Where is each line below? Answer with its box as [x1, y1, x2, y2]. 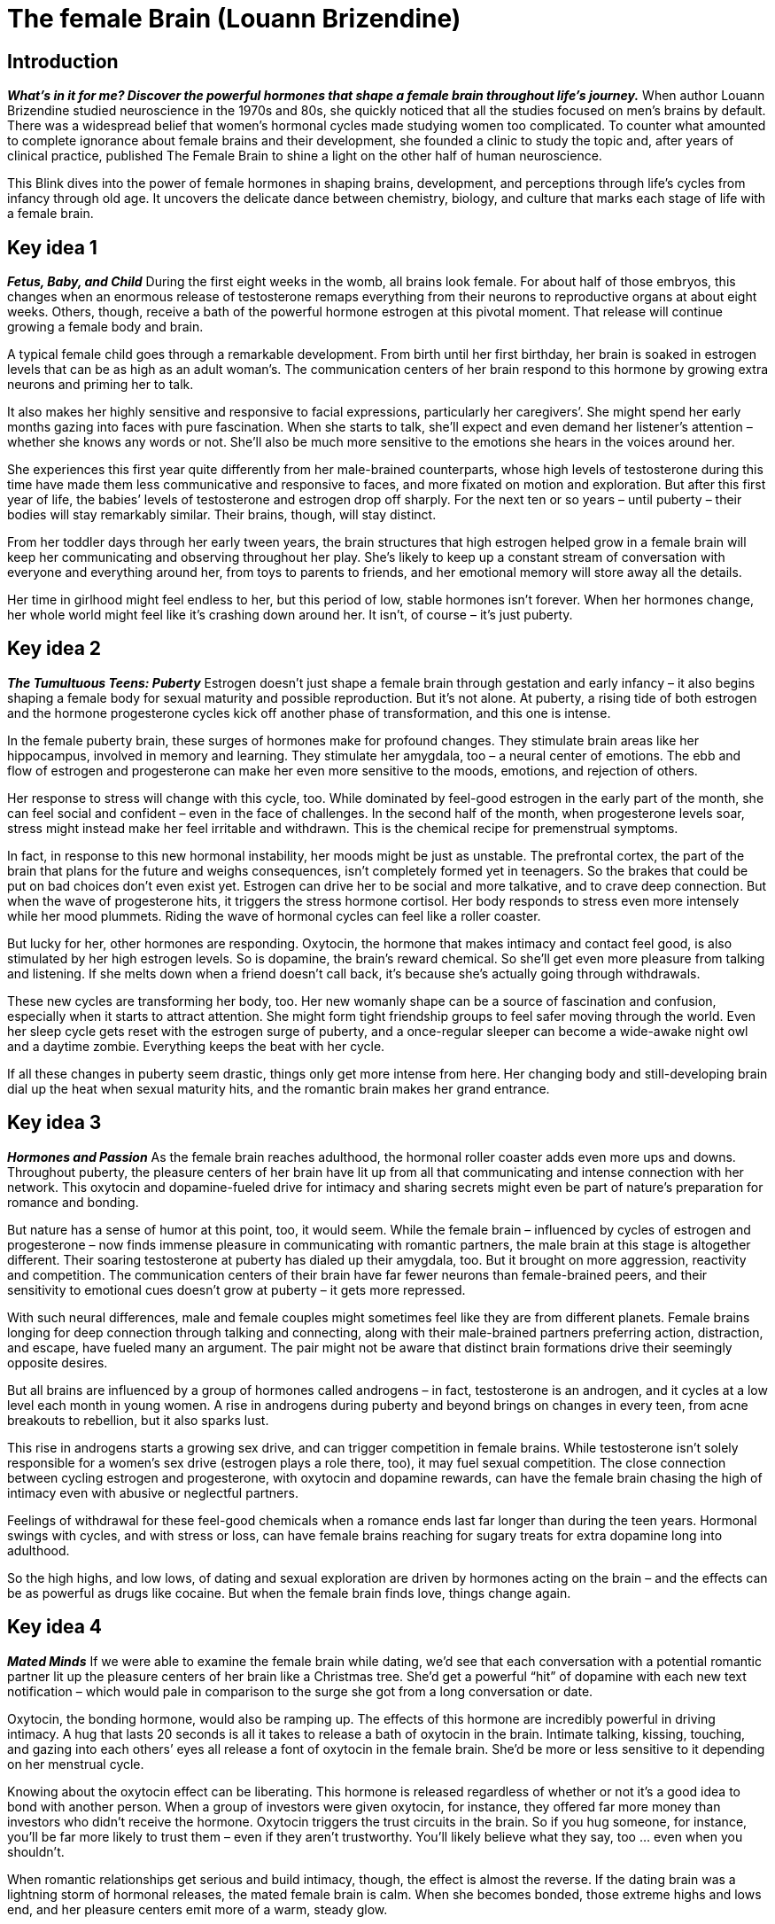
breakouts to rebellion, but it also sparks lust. [7, 1412, 269, 1428]
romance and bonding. [7, 1194, 139, 1210]
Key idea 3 [7, 1111, 102, 1134]
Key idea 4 [7, 1616, 103, 1639]
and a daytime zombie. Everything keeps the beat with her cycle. [7, 1038, 385, 1054]
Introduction [7, 50, 119, 73]
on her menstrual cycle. [7, 1756, 144, 1772]
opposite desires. [7, 1354, 108, 1370]
